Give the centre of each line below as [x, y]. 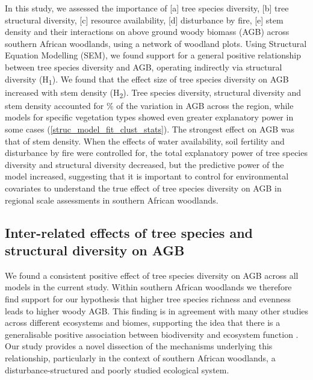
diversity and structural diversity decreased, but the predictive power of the [144, 164]
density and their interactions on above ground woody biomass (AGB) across [147, 32]
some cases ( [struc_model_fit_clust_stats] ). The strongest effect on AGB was [150, 129]
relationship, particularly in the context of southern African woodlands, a [140, 357]
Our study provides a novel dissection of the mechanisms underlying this [139, 346]
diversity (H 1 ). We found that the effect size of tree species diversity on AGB [147, 79]
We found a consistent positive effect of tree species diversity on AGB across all [152, 275]
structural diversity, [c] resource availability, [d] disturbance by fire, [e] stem [144, 20]
